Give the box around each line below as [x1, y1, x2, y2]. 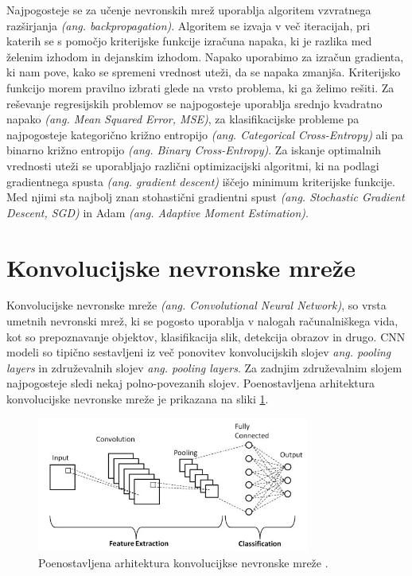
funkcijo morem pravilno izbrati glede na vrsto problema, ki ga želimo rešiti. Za [6, 79, 395, 95]
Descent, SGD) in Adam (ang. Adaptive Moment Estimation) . [6, 204, 309, 220]
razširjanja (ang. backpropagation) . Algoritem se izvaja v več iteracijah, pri [6, 17, 371, 33]
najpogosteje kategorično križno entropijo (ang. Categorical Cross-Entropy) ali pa [6, 126, 403, 142]
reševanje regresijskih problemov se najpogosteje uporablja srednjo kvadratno [6, 95, 383, 111]
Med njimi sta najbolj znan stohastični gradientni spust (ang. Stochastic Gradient [6, 189, 405, 205]
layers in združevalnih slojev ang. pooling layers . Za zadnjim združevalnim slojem [6, 359, 402, 376]
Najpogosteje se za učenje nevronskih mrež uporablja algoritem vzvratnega [6, 2, 371, 18]
